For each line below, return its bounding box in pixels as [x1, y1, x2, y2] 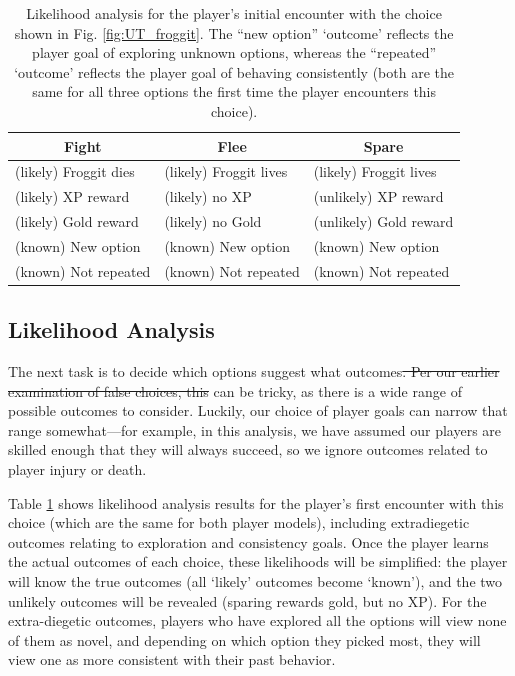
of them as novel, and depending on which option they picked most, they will [8, 629, 481, 650]
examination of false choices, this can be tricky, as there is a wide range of [8, 380, 462, 401]
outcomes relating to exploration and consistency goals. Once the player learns [8, 531, 489, 552]
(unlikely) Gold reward [313, 211, 454, 232]
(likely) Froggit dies [15, 161, 135, 182]
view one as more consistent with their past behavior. [8, 649, 336, 670]
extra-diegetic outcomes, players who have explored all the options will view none [8, 610, 507, 631]
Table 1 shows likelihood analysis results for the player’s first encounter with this [8, 492, 504, 513]
